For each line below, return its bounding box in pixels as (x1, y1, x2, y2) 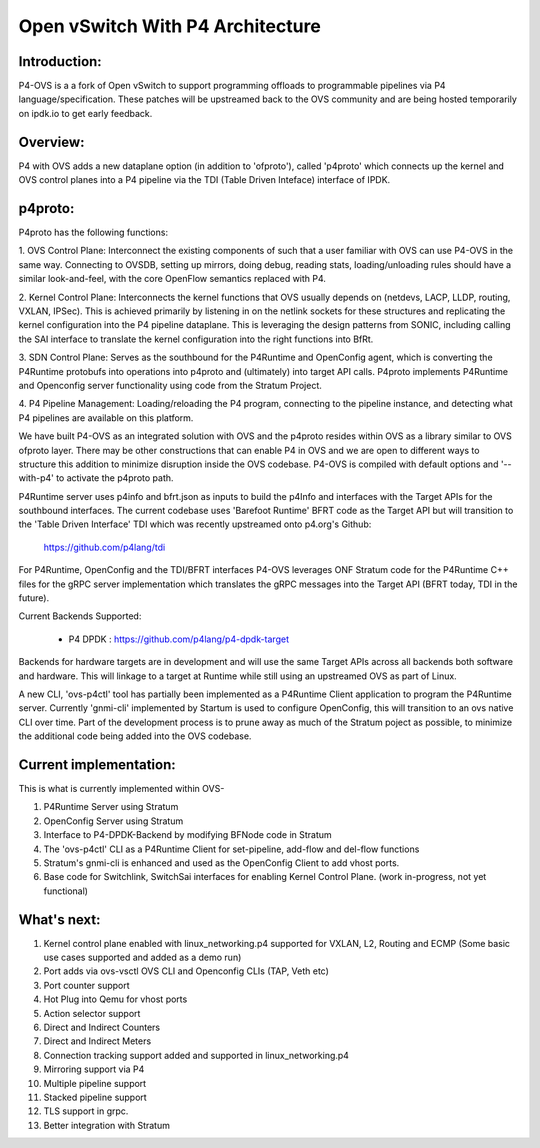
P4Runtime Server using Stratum (43, 801, 179, 813)
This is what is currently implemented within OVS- (18, 783, 225, 795)
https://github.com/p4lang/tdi (43, 541, 166, 553)
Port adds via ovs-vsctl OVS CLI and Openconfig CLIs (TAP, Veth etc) (43, 965, 330, 977)
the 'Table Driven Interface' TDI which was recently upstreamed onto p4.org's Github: (18, 518, 372, 530)
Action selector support (43, 1007, 141, 1019)
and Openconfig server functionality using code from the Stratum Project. (18, 379, 322, 391)
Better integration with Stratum (43, 1119, 170, 1131)
